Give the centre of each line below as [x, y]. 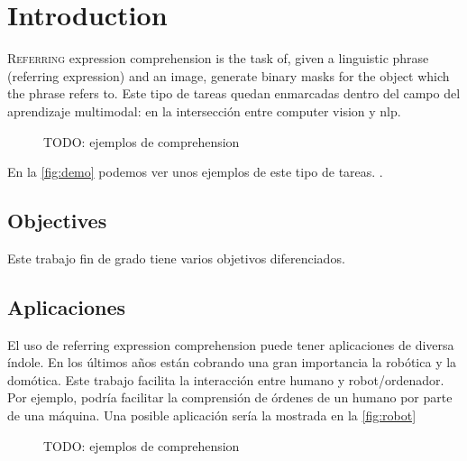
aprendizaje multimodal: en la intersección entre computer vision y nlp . [204, 111]
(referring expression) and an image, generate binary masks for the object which [229, 75]
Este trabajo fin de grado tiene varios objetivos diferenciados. [176, 258]
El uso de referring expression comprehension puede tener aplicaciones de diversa [231, 344]
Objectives [57, 221]
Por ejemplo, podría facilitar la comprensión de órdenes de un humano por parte [230, 397]
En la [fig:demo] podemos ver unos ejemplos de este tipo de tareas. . [195, 172]
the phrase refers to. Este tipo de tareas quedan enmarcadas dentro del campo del [234, 93]
